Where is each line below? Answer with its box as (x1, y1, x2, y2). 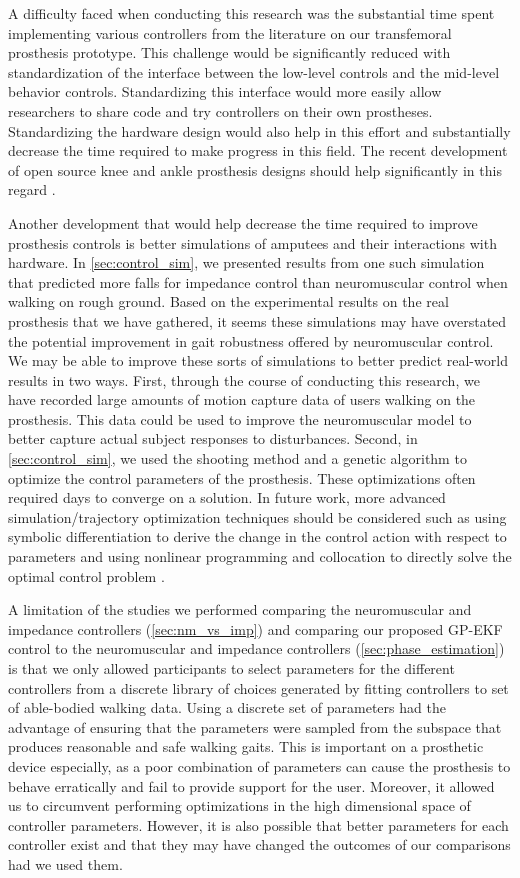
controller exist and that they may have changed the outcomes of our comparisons (8, 834, 511, 855)
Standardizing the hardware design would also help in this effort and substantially (8, 120, 511, 141)
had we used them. (8, 853, 123, 874)
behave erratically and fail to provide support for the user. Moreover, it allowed (8, 775, 495, 796)
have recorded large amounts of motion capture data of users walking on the (8, 389, 476, 410)
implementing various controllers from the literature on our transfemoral (8, 22, 452, 43)
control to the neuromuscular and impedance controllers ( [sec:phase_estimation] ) (8, 638, 505, 659)
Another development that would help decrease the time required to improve (8, 212, 478, 233)
